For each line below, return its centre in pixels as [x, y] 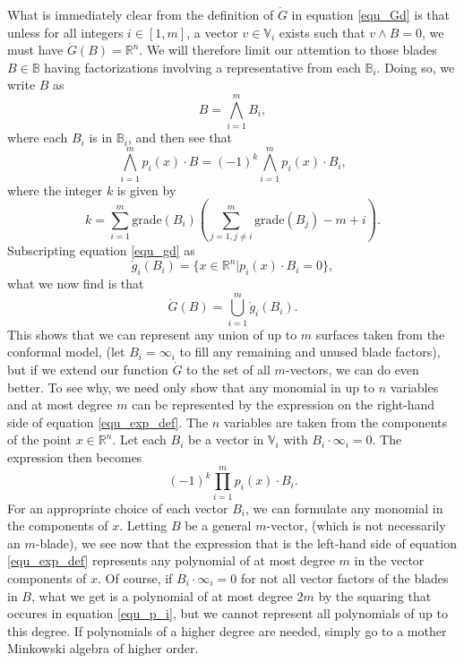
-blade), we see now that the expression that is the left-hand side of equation [246, 542]
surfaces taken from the [380, 334]
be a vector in [226, 439]
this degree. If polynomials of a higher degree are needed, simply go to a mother [227, 630]
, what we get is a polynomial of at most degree [162, 595]
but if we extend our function [88, 369]
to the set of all [228, 369]
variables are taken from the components [335, 422]
